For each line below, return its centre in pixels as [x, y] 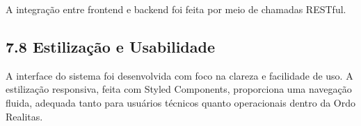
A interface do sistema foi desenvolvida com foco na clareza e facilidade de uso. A [179, 75]
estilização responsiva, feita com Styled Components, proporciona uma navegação [179, 89]
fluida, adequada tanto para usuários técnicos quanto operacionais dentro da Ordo [181, 102]
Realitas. [24, 116]
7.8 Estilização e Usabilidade [110, 46]
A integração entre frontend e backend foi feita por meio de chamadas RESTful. [176, 9]
